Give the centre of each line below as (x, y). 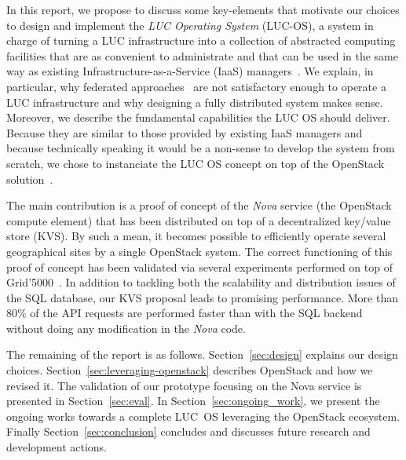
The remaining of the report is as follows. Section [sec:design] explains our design (202, 354)
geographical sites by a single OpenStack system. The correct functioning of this (199, 251)
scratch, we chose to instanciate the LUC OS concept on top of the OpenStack (196, 163)
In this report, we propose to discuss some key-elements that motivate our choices (203, 9)
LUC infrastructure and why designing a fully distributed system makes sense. (195, 102)
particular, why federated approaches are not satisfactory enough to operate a (196, 86)
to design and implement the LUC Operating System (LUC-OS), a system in (190, 25)
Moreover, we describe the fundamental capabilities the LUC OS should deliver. (198, 117)
